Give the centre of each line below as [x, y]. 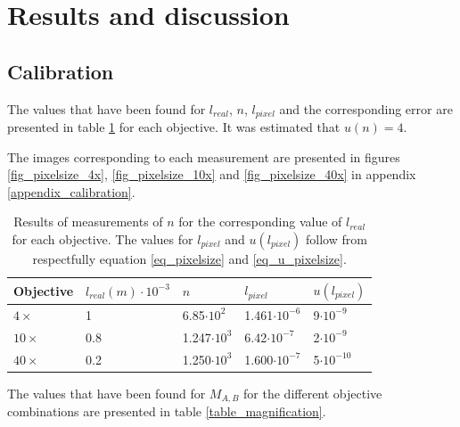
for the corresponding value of [260, 222]
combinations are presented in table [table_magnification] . [167, 411]
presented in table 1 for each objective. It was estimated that [174, 127]
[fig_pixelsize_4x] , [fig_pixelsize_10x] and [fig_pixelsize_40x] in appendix [212, 174]
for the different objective [313, 393]
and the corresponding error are [366, 108]
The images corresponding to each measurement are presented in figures [204, 156]
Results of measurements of [88, 222]
